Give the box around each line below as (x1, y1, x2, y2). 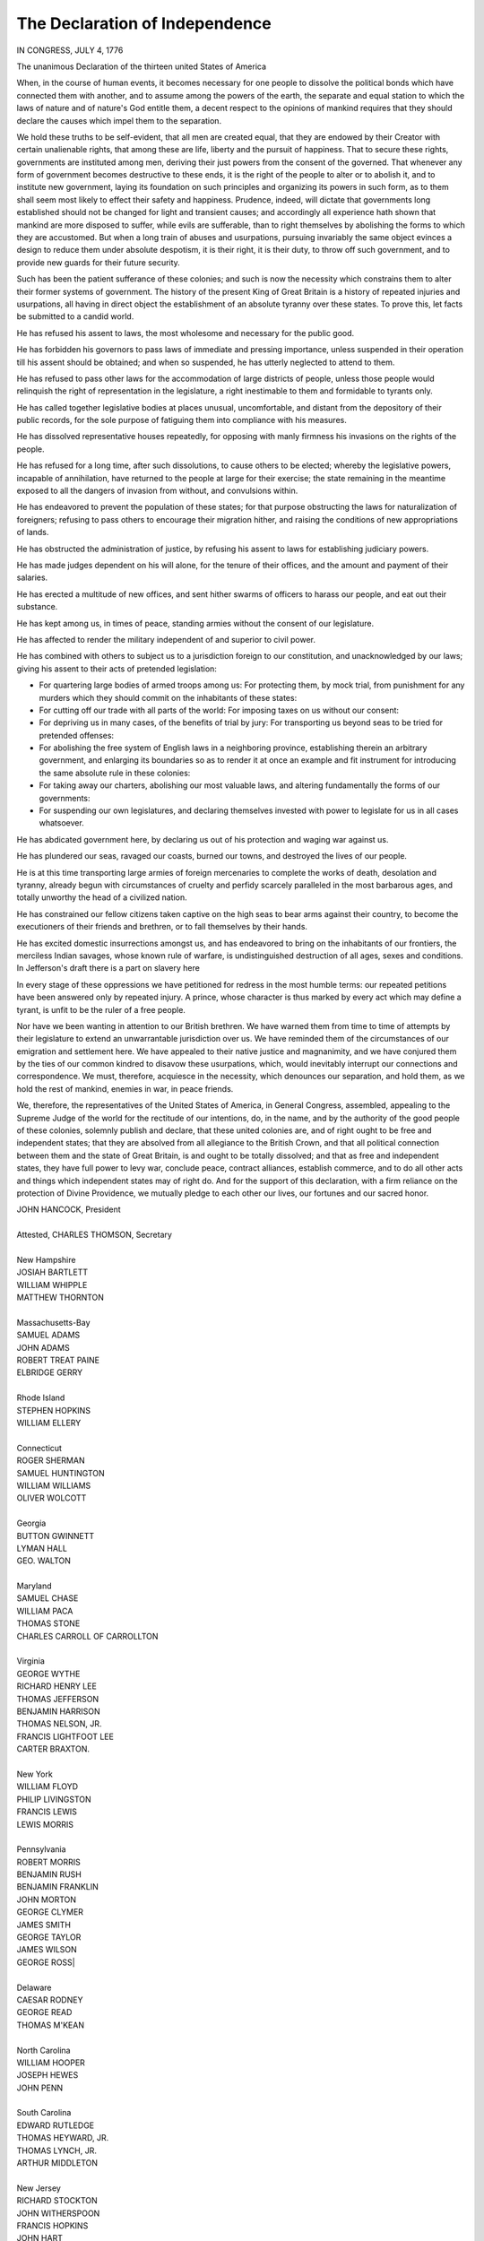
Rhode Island (16, 1392, 65, 1403)
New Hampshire (16, 1254, 76, 1265)
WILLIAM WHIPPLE (16, 1279, 88, 1290)
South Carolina (16, 2107, 72, 2118)
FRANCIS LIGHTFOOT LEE (16, 1731, 114, 1742)
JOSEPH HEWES (16, 2070, 79, 2081)
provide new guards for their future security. (16, 256, 181, 268)
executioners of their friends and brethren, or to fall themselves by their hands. (16, 921, 308, 932)
